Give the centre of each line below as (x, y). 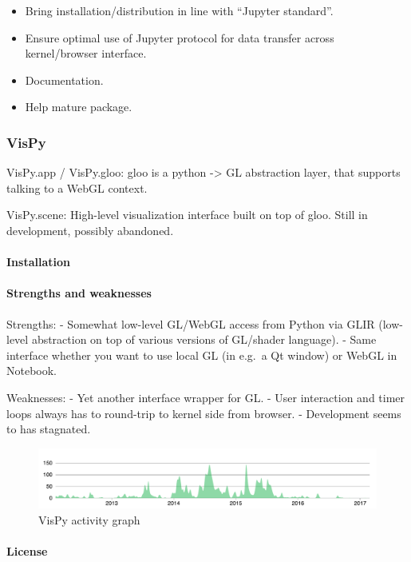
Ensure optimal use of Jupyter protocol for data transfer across (180, 37)
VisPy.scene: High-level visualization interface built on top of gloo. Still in (187, 215)
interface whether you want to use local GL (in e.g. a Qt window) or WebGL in (202, 355)
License (27, 551)
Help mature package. (79, 107)
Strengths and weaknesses (79, 293)
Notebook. (32, 371)
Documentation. (64, 80)
